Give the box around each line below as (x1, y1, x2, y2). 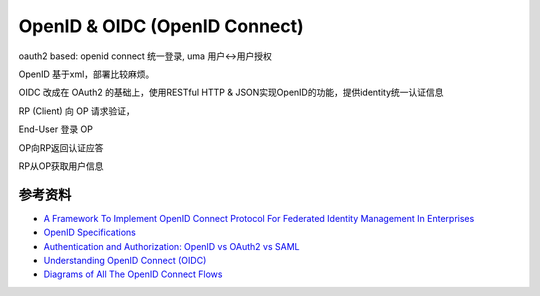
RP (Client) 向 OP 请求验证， (18, 105, 135, 117)
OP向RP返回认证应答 (18, 141, 104, 154)
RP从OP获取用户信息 (18, 160, 104, 172)
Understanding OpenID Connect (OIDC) (43, 254, 207, 266)
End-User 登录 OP (18, 123, 94, 135)
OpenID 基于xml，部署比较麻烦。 (18, 68, 155, 80)
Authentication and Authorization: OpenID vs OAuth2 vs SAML (43, 240, 300, 252)
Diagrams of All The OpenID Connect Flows (43, 268, 223, 280)
